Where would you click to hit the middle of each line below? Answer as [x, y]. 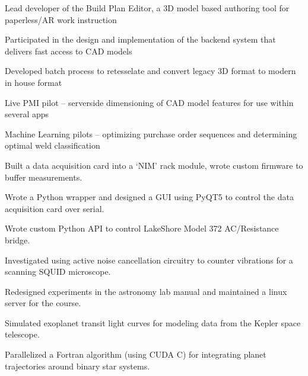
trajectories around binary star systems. [77, 366]
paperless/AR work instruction [61, 19]
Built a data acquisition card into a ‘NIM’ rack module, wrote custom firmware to [154, 165]
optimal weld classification [53, 145]
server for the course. [43, 303]
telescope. [22, 334]
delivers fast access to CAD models [69, 51]
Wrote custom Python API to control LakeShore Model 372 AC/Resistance [142, 228]
